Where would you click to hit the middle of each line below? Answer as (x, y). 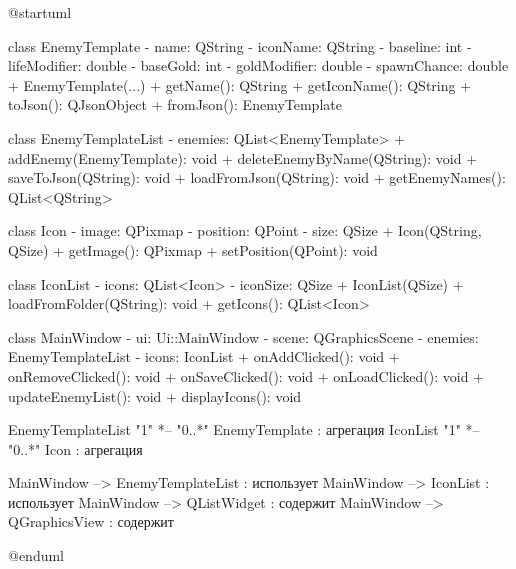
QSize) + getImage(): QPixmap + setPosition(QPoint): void (193, 249)
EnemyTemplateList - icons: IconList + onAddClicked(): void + (204, 356)
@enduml (36, 555)
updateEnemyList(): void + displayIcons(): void (155, 395)
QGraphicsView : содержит (91, 521)
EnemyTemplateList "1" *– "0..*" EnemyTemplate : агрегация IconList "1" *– (244, 429)
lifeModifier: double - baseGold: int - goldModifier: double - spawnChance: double (258, 65)
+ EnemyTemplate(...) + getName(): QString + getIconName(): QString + (240, 84)
